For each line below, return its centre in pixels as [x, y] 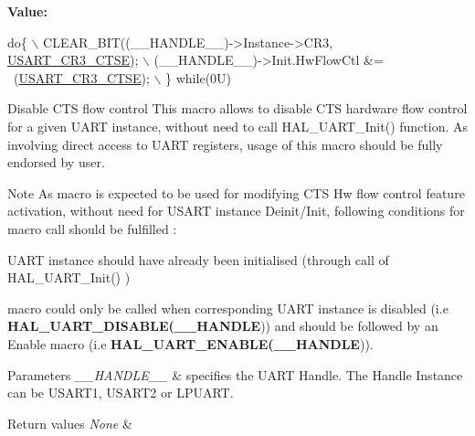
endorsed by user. [56, 162]
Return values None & [70, 423]
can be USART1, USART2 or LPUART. [121, 393]
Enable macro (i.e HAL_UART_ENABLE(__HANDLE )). [190, 343]
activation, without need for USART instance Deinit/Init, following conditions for [236, 211]
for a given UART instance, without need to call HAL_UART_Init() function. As [238, 126]
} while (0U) [199, 77]
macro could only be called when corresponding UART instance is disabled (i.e [228, 308]
